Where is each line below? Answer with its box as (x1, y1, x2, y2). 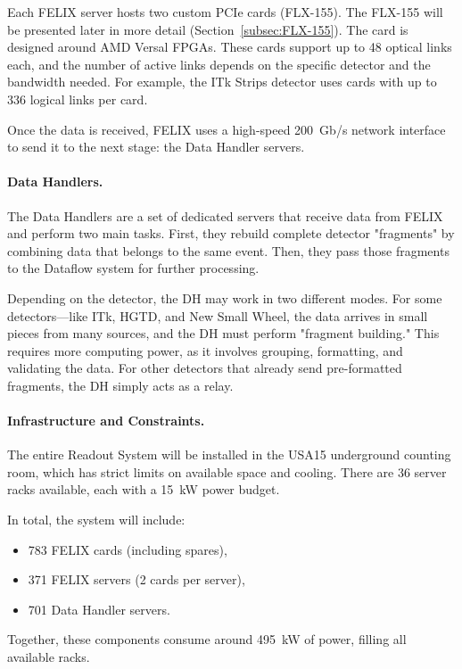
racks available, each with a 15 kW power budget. (7, 480, 280, 499)
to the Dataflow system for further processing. (7, 259, 260, 277)
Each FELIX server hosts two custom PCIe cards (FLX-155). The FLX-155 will (7, 3, 443, 21)
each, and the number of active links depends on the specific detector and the (7, 54, 431, 73)
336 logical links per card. (7, 89, 148, 108)
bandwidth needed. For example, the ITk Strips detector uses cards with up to (7, 72, 437, 91)
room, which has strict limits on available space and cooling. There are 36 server (7, 462, 447, 481)
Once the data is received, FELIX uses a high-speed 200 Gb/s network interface (7, 120, 446, 138)
